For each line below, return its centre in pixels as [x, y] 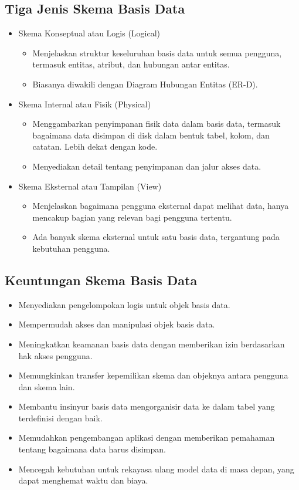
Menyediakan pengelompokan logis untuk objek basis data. [124, 304]
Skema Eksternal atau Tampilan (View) [90, 186]
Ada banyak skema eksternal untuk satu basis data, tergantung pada [156, 237]
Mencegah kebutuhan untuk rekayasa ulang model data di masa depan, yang [156, 469]
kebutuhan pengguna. [71, 248]
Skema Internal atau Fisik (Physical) [85, 104]
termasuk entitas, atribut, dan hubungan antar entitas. [131, 64]
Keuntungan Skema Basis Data [101, 280]
